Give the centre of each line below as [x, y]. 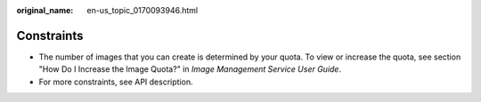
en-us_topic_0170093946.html [143, 10]
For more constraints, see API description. [116, 82]
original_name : [45, 10]
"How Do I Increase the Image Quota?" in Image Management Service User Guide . [190, 69]
